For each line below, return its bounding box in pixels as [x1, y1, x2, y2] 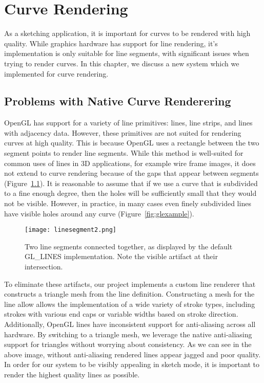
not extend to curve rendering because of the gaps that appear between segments [4, 168, 259, 178]
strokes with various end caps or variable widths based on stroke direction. [4, 308, 238, 319]
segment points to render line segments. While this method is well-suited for [4, 148, 243, 158]
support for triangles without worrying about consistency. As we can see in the [4, 339, 252, 350]
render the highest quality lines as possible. [4, 369, 140, 380]
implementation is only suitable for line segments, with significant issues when [4, 48, 249, 59]
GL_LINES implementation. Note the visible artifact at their [25, 251, 218, 262]
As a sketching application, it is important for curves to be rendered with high [4, 28, 251, 39]
